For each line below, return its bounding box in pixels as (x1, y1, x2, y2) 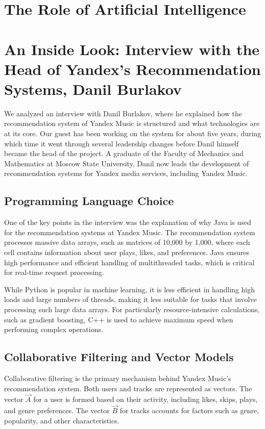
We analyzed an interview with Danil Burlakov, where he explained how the (4, 108, 243, 118)
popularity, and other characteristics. (4, 415, 119, 425)
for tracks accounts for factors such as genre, (119, 405, 259, 416)
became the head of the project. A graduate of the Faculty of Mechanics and (4, 148, 244, 159)
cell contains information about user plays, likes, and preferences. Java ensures (4, 247, 250, 258)
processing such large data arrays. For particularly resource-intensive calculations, (4, 304, 260, 314)
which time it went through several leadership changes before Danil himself (4, 138, 239, 148)
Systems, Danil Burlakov (4, 78, 182, 99)
